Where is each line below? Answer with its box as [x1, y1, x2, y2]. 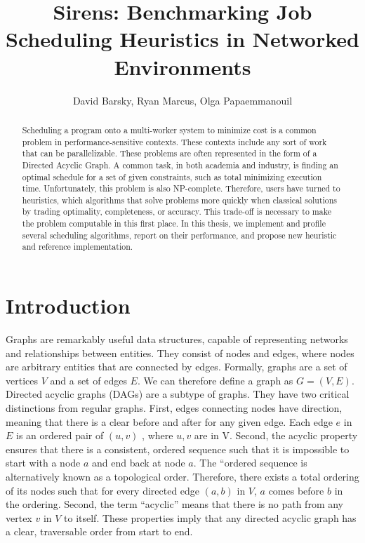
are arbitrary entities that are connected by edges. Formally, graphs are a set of [6, 359, 347, 374]
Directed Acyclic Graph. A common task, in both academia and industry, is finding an [22, 159, 338, 170]
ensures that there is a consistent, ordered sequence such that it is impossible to [6, 441, 350, 456]
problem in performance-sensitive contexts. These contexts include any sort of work [22, 135, 327, 147]
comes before [268, 483, 324, 497]
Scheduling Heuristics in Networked [6, 25, 359, 53]
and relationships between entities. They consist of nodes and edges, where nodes [6, 345, 354, 360]
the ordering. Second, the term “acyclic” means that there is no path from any [6, 497, 343, 511]
